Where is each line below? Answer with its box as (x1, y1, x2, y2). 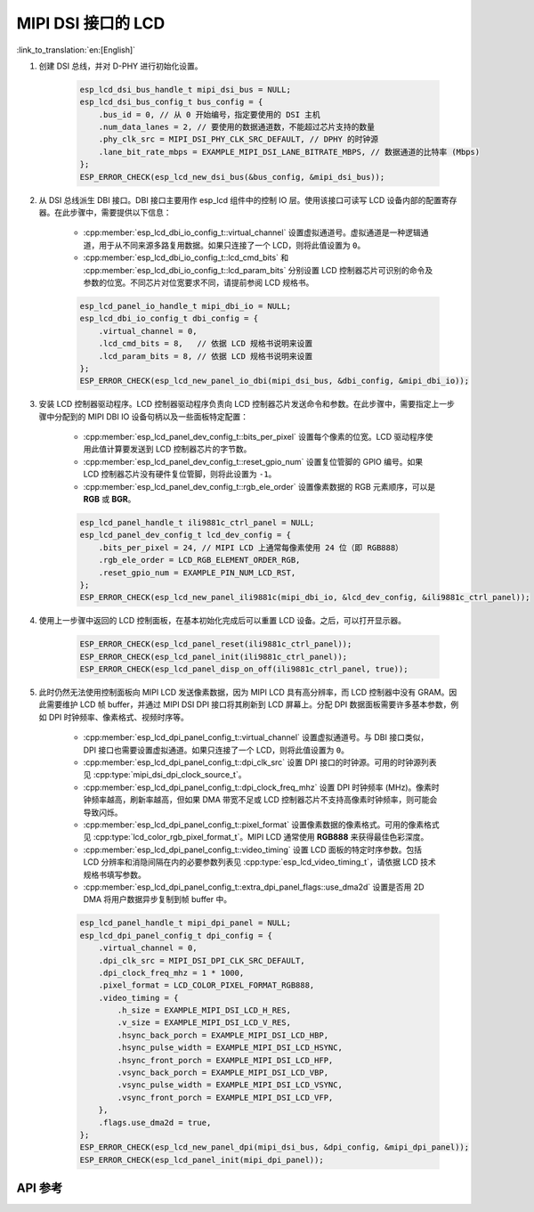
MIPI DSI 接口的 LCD (16, 13, 166, 33)
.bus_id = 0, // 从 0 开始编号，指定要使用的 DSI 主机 (98, 110, 320, 119)
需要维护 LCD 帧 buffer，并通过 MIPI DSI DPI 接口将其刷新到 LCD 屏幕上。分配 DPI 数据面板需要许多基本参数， (45, 699, 451, 710)
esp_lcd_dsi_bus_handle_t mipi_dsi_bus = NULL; (79, 85, 291, 94)
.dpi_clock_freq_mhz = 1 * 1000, (98, 967, 245, 978)
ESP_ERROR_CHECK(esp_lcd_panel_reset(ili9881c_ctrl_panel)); (79, 639, 352, 649)
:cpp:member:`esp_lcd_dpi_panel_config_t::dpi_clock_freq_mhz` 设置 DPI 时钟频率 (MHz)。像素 (83, 782, 432, 793)
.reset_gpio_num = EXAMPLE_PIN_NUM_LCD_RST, (98, 567, 296, 578)
